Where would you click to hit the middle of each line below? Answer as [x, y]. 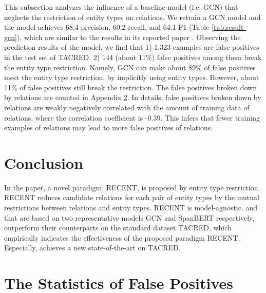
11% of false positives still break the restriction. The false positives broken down [130, 87]
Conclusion [44, 162]
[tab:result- [229, 27]
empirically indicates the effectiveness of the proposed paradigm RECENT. [122, 237]
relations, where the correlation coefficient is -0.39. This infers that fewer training [132, 117]
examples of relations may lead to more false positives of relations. [109, 128]
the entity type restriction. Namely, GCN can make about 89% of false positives [130, 67]
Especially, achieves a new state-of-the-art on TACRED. [92, 248]
